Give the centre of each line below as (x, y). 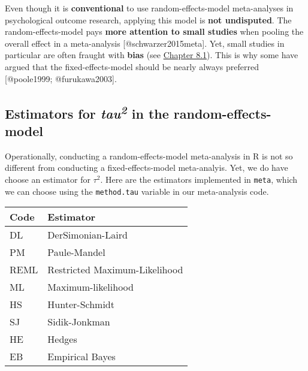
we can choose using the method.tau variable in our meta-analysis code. (137, 191)
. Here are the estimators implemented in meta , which (199, 179)
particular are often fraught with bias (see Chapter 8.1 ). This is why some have (152, 55)
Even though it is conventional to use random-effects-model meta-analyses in (149, 8)
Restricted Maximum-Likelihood (115, 270)
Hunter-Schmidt (81, 304)
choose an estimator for (48, 179)
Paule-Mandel (76, 252)
